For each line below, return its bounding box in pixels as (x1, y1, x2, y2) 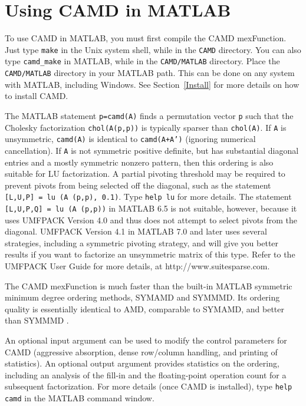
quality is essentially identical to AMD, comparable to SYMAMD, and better (5, 302, 284, 315)
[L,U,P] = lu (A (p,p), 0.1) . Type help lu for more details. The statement (5, 190, 292, 203)
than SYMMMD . (5, 314, 69, 326)
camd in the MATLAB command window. (5, 391, 154, 404)
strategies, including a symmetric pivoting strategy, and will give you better (5, 236, 279, 249)
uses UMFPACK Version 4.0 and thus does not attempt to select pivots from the (5, 213, 298, 226)
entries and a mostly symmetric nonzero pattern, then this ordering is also (5, 156, 274, 168)
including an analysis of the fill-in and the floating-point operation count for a (5, 368, 287, 381)
